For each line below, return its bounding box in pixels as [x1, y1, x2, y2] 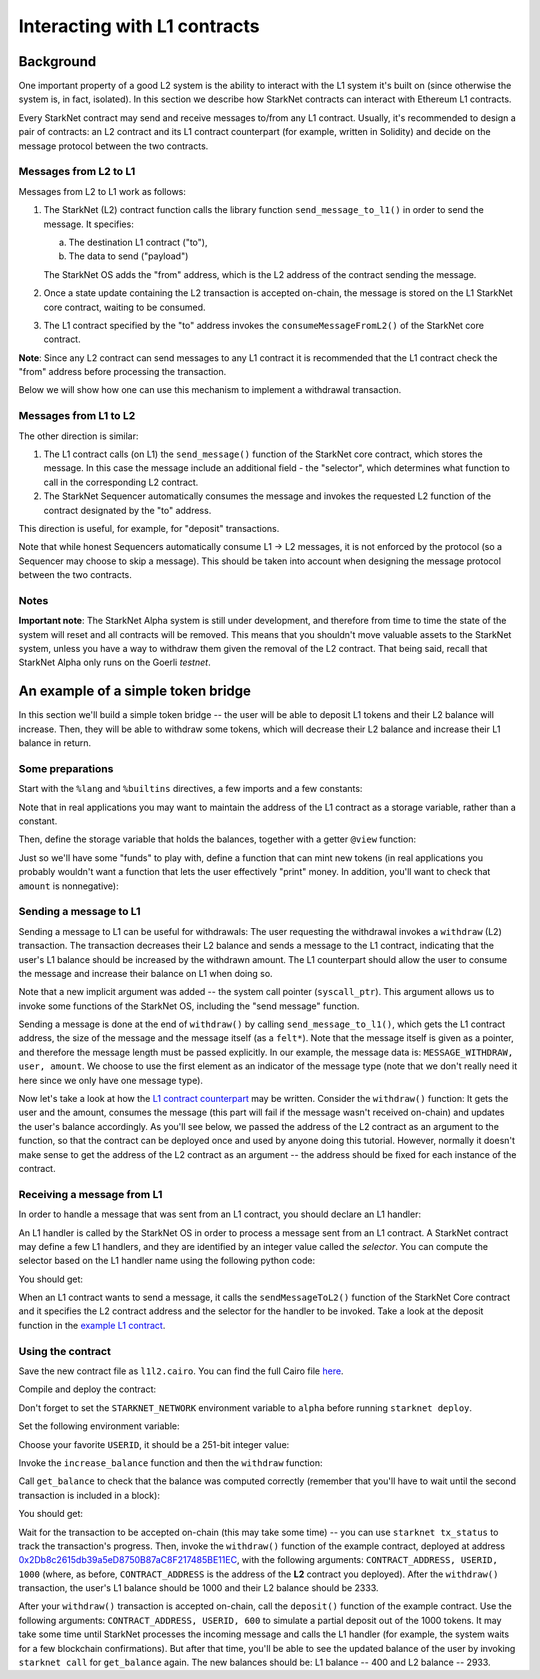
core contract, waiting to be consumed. [43, 301, 206, 313]
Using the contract [18, 1344, 112, 1358]
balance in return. [18, 737, 92, 749]
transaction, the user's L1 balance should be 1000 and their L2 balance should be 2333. [18, 1582, 379, 1594]
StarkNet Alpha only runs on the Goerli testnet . [18, 656, 211, 669]
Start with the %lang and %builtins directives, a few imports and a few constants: [18, 783, 363, 795]
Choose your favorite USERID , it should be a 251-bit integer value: [18, 1438, 290, 1450]
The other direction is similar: [18, 430, 139, 442]
